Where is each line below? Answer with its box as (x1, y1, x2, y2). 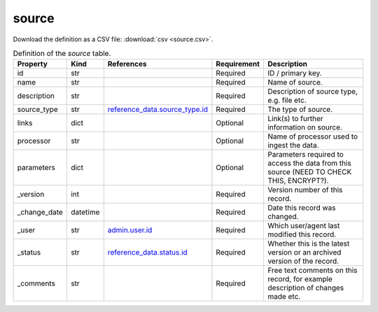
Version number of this (267, 185, 343, 195)
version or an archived (267, 248, 342, 257)
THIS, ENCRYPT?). (267, 176, 329, 185)
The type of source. (267, 105, 333, 115)
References (107, 59, 147, 69)
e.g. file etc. (267, 95, 307, 105)
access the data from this (267, 158, 351, 168)
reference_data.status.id (107, 248, 188, 257)
